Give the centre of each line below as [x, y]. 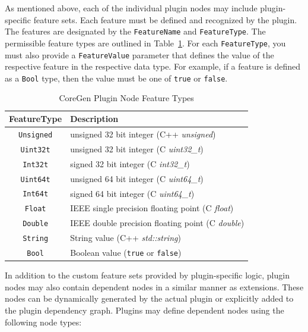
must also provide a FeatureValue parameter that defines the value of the [139, 54]
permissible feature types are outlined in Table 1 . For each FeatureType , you [145, 43]
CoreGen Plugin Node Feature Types [126, 98]
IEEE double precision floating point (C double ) [157, 223]
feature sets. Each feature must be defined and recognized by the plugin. [165, 19]
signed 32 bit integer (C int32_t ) [130, 163]
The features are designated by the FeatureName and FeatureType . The [135, 31]
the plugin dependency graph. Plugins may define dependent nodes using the [145, 310]
